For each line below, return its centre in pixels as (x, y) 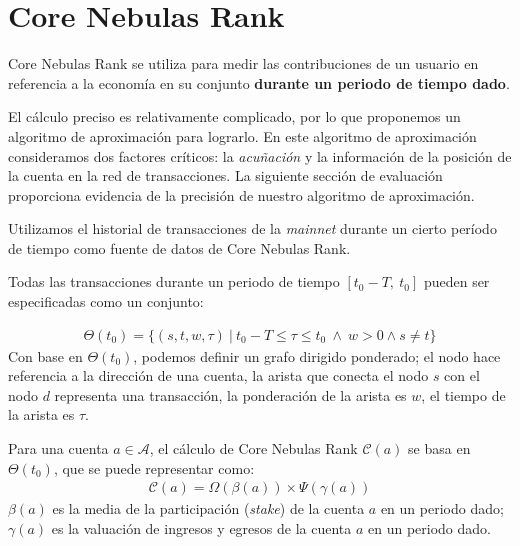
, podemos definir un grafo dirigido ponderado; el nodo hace (317, 355)
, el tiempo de (463, 394)
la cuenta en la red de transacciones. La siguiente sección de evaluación (225, 175)
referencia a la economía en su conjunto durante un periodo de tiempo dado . (259, 82)
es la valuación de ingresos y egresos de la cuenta (201, 527)
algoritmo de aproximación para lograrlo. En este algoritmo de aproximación (242, 135)
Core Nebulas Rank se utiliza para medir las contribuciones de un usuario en (243, 63)
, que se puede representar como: (154, 467)
